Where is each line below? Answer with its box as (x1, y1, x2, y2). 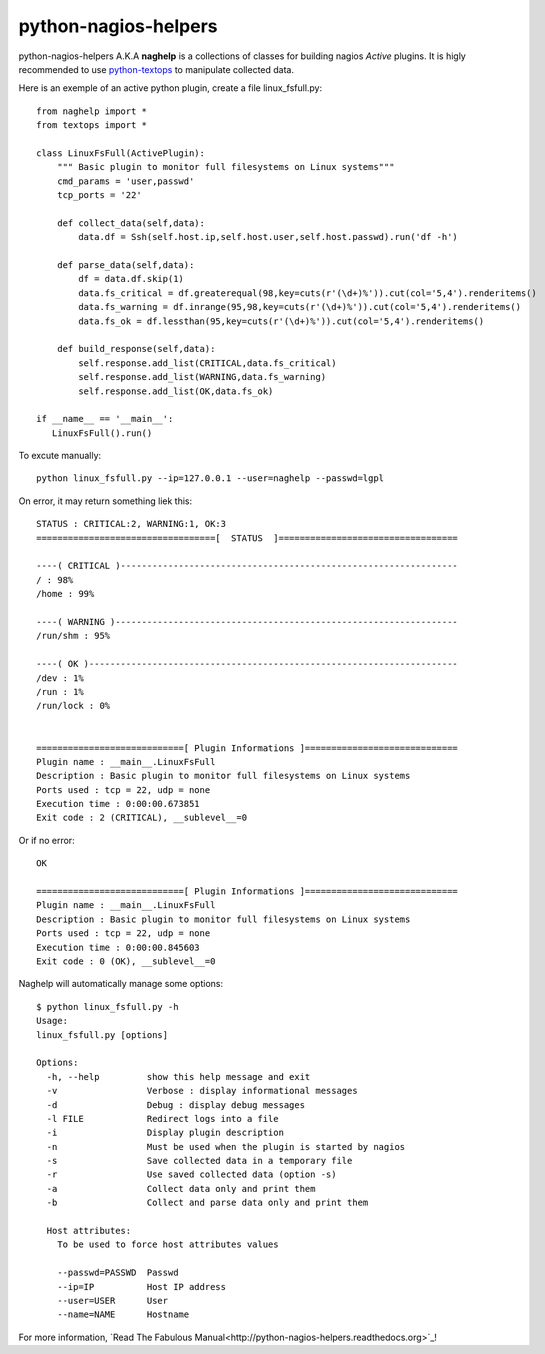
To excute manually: (18, 450, 102, 462)
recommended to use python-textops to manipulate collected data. (18, 63, 295, 75)
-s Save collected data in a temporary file (46, 1155, 353, 1167)
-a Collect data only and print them (46, 1183, 316, 1194)
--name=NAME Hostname (56, 1309, 190, 1320)
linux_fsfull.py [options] (36, 1029, 169, 1040)
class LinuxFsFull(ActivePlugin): (36, 147, 205, 159)
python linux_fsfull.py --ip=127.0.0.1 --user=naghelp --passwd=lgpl (36, 473, 385, 484)
